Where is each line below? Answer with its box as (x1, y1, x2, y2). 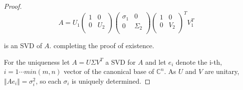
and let (145, 56, 166, 67)
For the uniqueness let (4, 56, 70, 67)
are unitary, (205, 66, 240, 76)
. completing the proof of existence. (49, 40, 155, 51)
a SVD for (105, 56, 136, 67)
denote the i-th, (175, 56, 222, 67)
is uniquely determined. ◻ (71, 75, 151, 86)
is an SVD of (4, 40, 42, 51)
